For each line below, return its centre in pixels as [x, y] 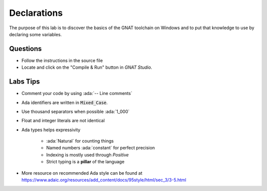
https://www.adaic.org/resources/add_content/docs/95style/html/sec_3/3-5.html [104, 180]
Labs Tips [24, 82]
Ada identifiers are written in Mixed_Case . [65, 102]
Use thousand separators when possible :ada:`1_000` [75, 111]
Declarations [36, 13]
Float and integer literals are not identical [63, 121]
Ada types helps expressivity [51, 130]
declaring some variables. [35, 34]
